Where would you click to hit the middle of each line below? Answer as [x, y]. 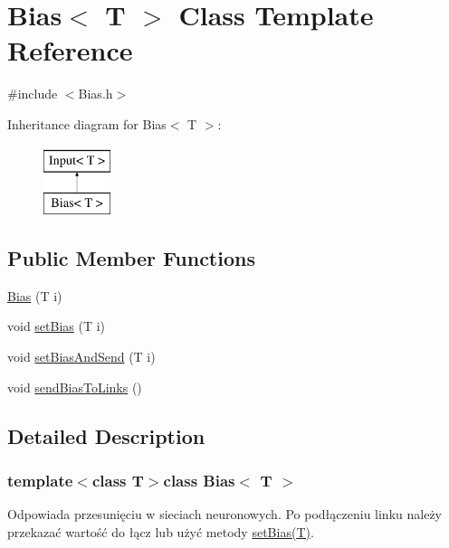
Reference [70, 50]
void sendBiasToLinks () [75, 387]
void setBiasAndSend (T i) [81, 357]
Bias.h [96, 94]
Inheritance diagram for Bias [87, 123]
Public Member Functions [131, 258]
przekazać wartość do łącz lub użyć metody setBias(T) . [161, 531]
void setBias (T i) [57, 326]
